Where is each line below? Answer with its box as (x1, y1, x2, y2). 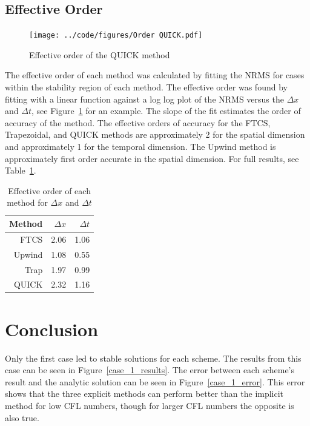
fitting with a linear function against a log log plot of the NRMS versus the (5, 92, 284, 105)
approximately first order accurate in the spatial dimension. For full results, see (5, 152, 299, 164)
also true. (5, 411, 39, 424)
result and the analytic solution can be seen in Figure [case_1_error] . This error (5, 375, 305, 388)
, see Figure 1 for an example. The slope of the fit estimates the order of (31, 104, 301, 117)
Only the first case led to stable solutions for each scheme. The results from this (5, 351, 302, 364)
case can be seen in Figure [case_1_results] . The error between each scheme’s (5, 363, 295, 376)
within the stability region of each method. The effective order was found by (5, 81, 288, 93)
